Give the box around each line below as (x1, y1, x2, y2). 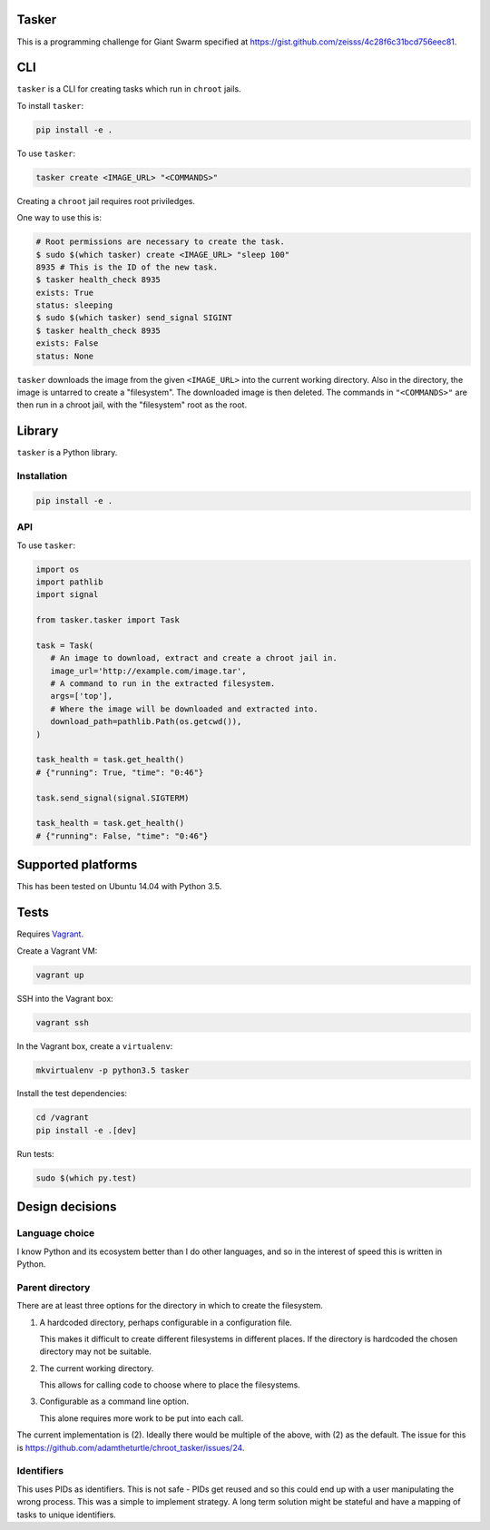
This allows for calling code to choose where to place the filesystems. (39, 1379, 301, 1390)
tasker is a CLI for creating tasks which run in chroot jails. (16, 83, 241, 94)
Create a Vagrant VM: (16, 945, 98, 956)
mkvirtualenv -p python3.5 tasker (35, 1064, 190, 1075)
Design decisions (16, 1199, 117, 1215)
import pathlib (35, 576, 103, 587)
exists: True (35, 287, 94, 298)
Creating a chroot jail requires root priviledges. (16, 195, 195, 206)
